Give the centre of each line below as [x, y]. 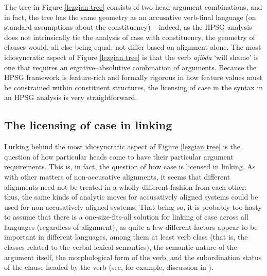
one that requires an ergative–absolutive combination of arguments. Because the [130, 67]
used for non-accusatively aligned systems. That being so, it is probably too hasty [133, 206]
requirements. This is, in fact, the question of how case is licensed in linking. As [130, 166]
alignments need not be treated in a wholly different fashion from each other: [126, 186]
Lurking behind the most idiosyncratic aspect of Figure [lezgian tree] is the [122, 146]
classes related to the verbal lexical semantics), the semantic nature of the [121, 247]
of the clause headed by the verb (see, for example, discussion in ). [109, 267]
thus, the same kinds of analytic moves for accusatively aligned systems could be [131, 197]
